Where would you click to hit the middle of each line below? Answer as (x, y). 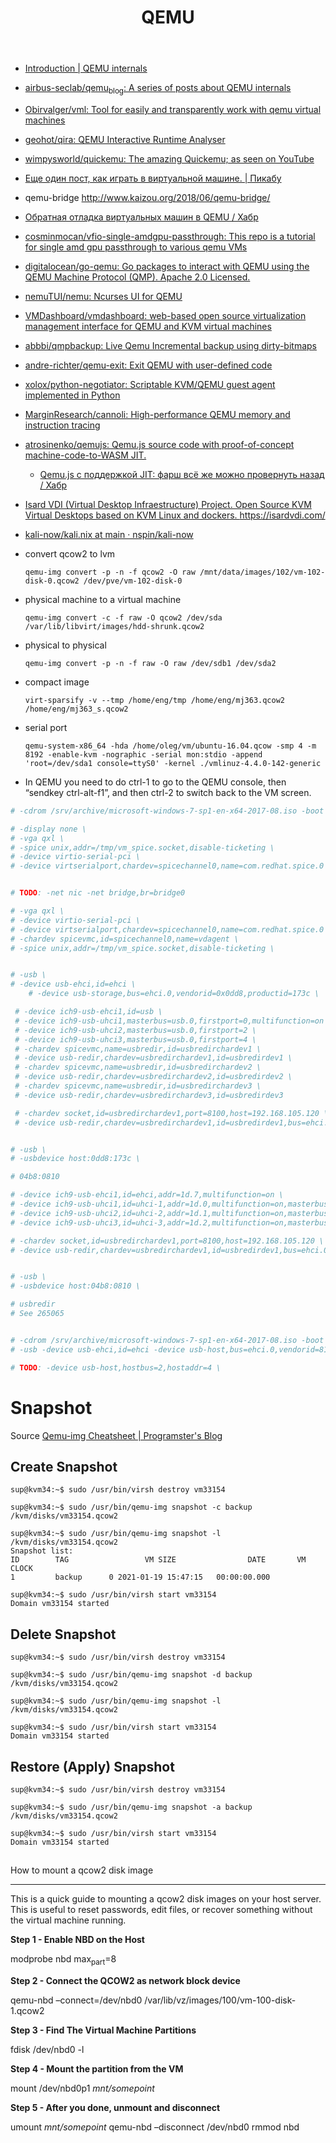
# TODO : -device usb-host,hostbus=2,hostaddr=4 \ (116, 1367)
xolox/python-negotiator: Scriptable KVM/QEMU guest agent (150, 384)
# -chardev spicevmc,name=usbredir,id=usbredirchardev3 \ (138, 1086)
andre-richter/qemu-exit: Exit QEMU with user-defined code (148, 365)
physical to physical (65, 645)
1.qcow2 (27, 2011)
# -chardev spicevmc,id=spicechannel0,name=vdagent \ (125, 939)
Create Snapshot (64, 1466)
